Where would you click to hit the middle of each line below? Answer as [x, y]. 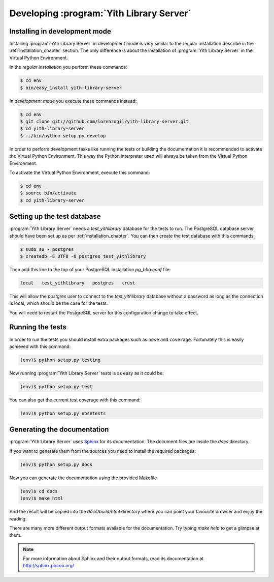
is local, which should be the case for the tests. [59, 303]
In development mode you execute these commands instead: [73, 101]
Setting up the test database [55, 216]
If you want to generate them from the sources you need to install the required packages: [103, 451]
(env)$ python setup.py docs [56, 464]
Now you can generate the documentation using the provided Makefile [83, 478]
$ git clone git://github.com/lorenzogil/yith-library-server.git [104, 121]
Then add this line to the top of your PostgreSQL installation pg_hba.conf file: [90, 269]
